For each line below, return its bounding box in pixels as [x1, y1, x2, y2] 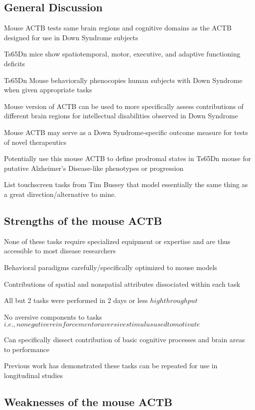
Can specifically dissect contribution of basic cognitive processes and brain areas [4, 334, 245, 345]
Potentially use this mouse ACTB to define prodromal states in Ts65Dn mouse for [4, 153, 251, 164]
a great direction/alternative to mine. [4, 189, 116, 199]
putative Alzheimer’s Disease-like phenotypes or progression [4, 163, 183, 173]
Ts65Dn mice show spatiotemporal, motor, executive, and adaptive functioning [4, 49, 240, 59]
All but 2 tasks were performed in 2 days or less [4, 295, 148, 305]
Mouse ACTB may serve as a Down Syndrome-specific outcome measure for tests [4, 127, 248, 137]
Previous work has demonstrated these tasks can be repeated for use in [4, 360, 218, 371]
